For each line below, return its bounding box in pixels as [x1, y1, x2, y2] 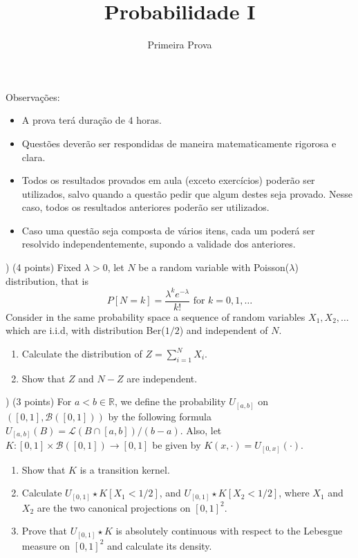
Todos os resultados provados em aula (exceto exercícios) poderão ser [21, 173, 315, 187]
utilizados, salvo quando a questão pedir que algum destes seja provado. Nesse [21, 186, 353, 201]
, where [279, 485, 310, 500]
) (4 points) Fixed [6, 260, 82, 275]
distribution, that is [6, 273, 89, 288]
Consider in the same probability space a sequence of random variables [6, 309, 305, 324]
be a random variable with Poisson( [138, 260, 290, 275]
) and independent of [179, 323, 268, 337]
